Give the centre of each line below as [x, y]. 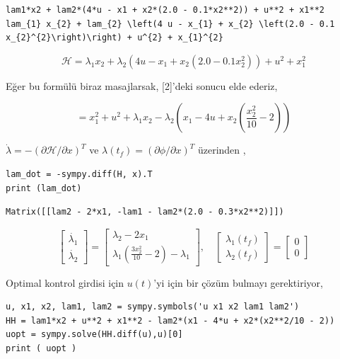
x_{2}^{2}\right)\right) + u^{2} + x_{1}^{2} [115, 38]
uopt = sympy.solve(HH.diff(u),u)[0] [94, 335]
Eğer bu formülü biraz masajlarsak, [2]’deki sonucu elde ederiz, [142, 85]
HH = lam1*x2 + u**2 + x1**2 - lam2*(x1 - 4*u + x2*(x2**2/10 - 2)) [170, 320]
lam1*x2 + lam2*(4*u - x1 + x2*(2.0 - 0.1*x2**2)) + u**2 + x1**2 [165, 10]
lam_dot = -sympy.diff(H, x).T [79, 174]
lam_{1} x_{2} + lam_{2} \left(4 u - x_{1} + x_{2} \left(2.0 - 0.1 [170, 24]
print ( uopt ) [41, 348]
